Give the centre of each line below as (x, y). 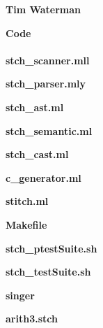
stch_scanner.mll (48, 60)
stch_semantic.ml (49, 130)
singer (20, 295)
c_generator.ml (43, 177)
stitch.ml (27, 201)
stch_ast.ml (35, 107)
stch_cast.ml (37, 154)
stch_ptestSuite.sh (51, 248)
